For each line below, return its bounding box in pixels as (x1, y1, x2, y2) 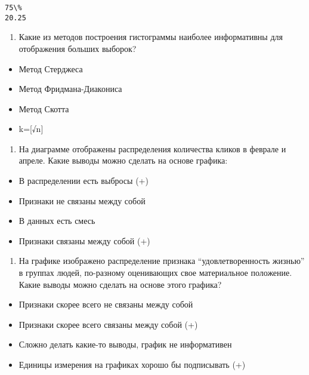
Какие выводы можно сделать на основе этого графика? (18, 278, 222, 290)
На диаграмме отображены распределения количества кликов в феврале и (18, 142, 286, 155)
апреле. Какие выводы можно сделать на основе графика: (18, 154, 228, 167)
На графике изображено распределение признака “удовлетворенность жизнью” (18, 254, 305, 267)
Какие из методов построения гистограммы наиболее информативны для (18, 30, 283, 43)
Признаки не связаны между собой (18, 194, 146, 207)
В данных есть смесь (18, 214, 95, 227)
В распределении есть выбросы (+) (18, 174, 149, 187)
